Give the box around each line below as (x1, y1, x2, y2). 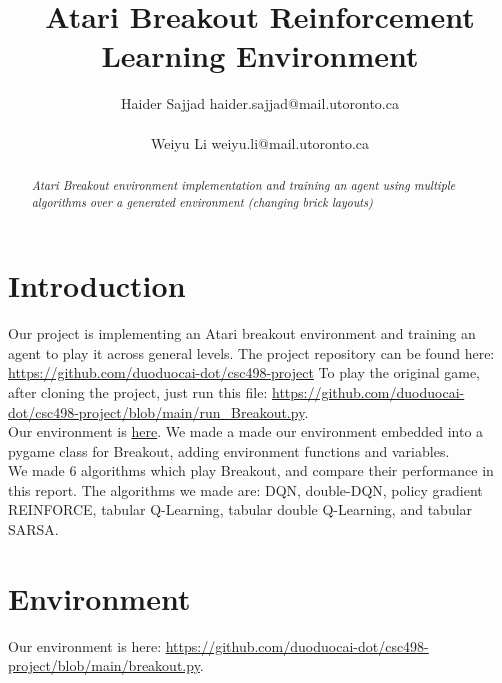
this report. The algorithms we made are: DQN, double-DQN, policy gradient (8, 479, 483, 500)
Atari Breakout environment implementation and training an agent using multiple (31, 176, 456, 193)
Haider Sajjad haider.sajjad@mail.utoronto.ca (121, 93, 399, 114)
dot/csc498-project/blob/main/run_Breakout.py (8, 401, 305, 422)
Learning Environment (101, 35, 419, 76)
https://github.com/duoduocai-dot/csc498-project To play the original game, (8, 362, 481, 383)
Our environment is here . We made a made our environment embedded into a (8, 421, 484, 442)
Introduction (8, 265, 186, 306)
